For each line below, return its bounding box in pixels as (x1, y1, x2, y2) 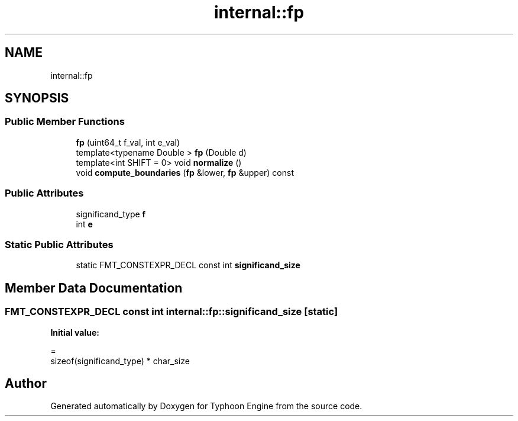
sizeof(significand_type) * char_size (50, 355, 190, 366)
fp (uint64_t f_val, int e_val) (76, 137, 180, 147)
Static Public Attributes (5, 238, 114, 250)
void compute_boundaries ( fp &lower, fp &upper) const (76, 167, 294, 178)
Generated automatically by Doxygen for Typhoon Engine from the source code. (50, 401, 362, 412)
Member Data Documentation (5, 280, 183, 295)
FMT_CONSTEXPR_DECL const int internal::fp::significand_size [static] (5, 306, 338, 318)
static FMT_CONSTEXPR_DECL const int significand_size (76, 260, 300, 271)
